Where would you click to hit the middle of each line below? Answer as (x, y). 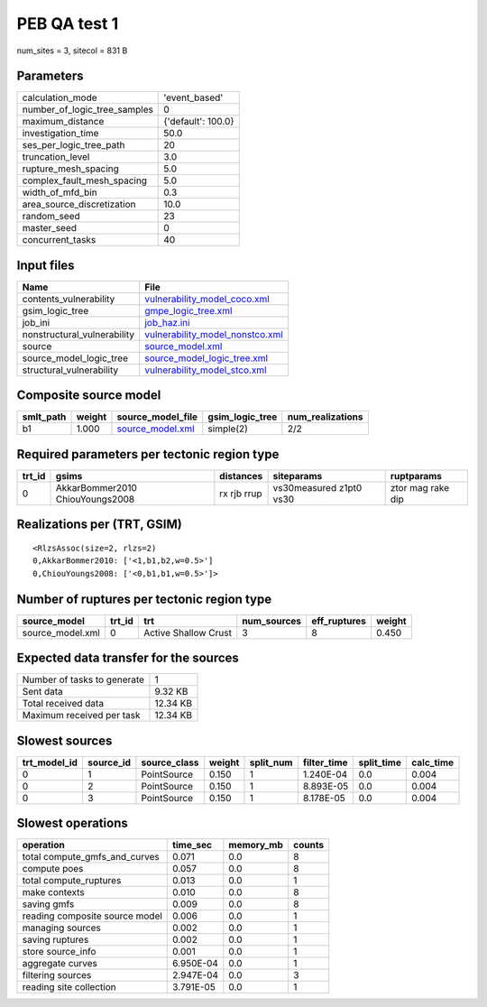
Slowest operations (72, 823)
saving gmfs (48, 904)
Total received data (63, 704)
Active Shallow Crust (187, 633)
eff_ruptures (339, 621)
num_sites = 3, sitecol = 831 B (72, 51)
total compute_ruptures (72, 881)
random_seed (51, 217)
